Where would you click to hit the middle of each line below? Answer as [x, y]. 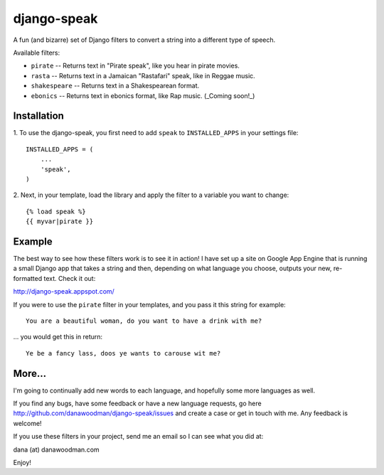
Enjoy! [22, 463]
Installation [38, 116]
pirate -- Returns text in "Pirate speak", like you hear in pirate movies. [135, 66]
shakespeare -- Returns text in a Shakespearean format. [115, 86]
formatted [28, 278]
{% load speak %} [56, 211]
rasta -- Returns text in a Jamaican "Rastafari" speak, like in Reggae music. [143, 75]
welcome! [27, 423]
